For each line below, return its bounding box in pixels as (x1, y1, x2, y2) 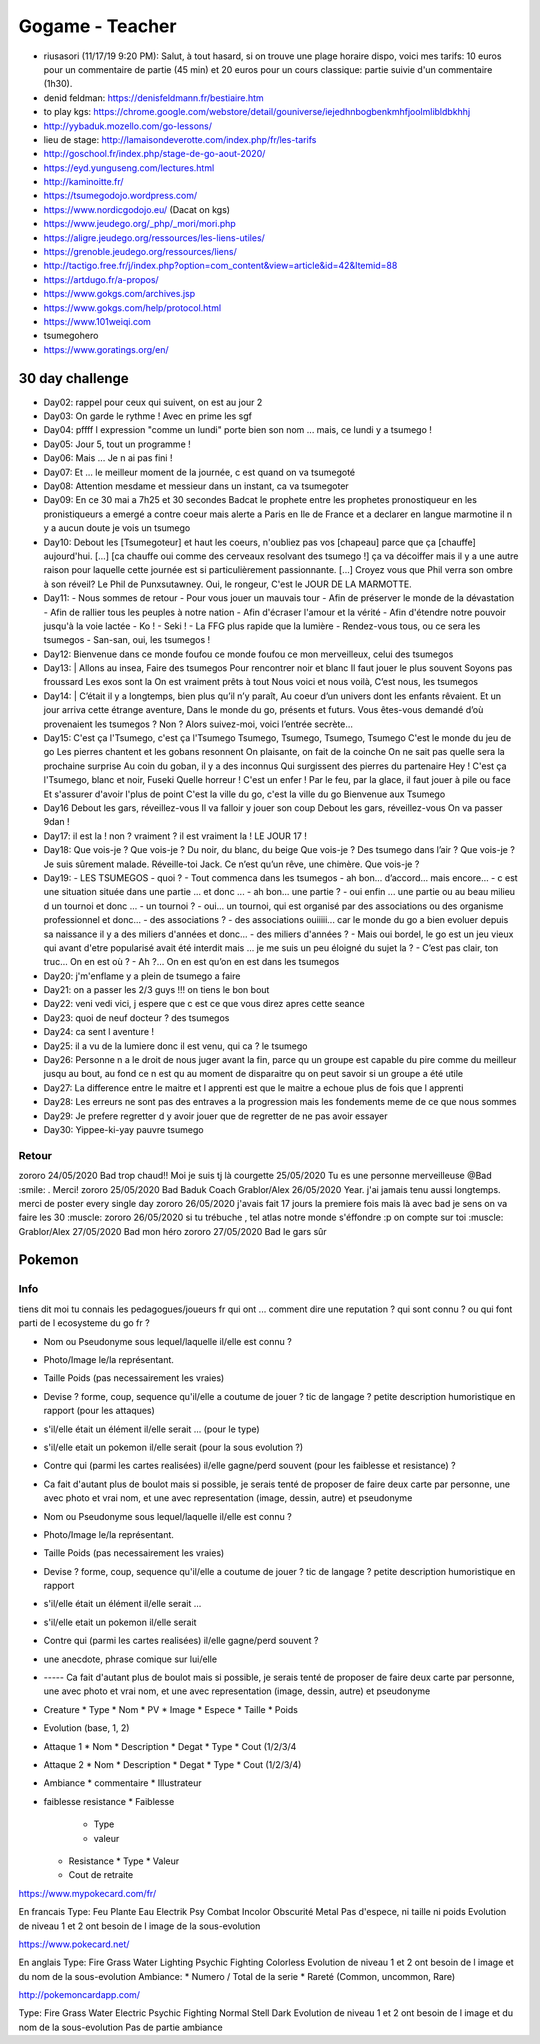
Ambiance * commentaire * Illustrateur (43, 1777, 202, 1789)
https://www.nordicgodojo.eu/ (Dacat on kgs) (43, 203, 230, 215)
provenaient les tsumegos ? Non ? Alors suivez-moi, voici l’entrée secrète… (43, 718, 354, 730)
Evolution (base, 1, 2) (43, 1722, 130, 1734)
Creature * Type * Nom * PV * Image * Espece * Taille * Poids (43, 1703, 299, 1715)
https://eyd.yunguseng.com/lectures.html (43, 161, 215, 174)
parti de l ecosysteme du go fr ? (18, 1317, 150, 1329)
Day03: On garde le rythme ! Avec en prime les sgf (43, 410, 252, 422)
